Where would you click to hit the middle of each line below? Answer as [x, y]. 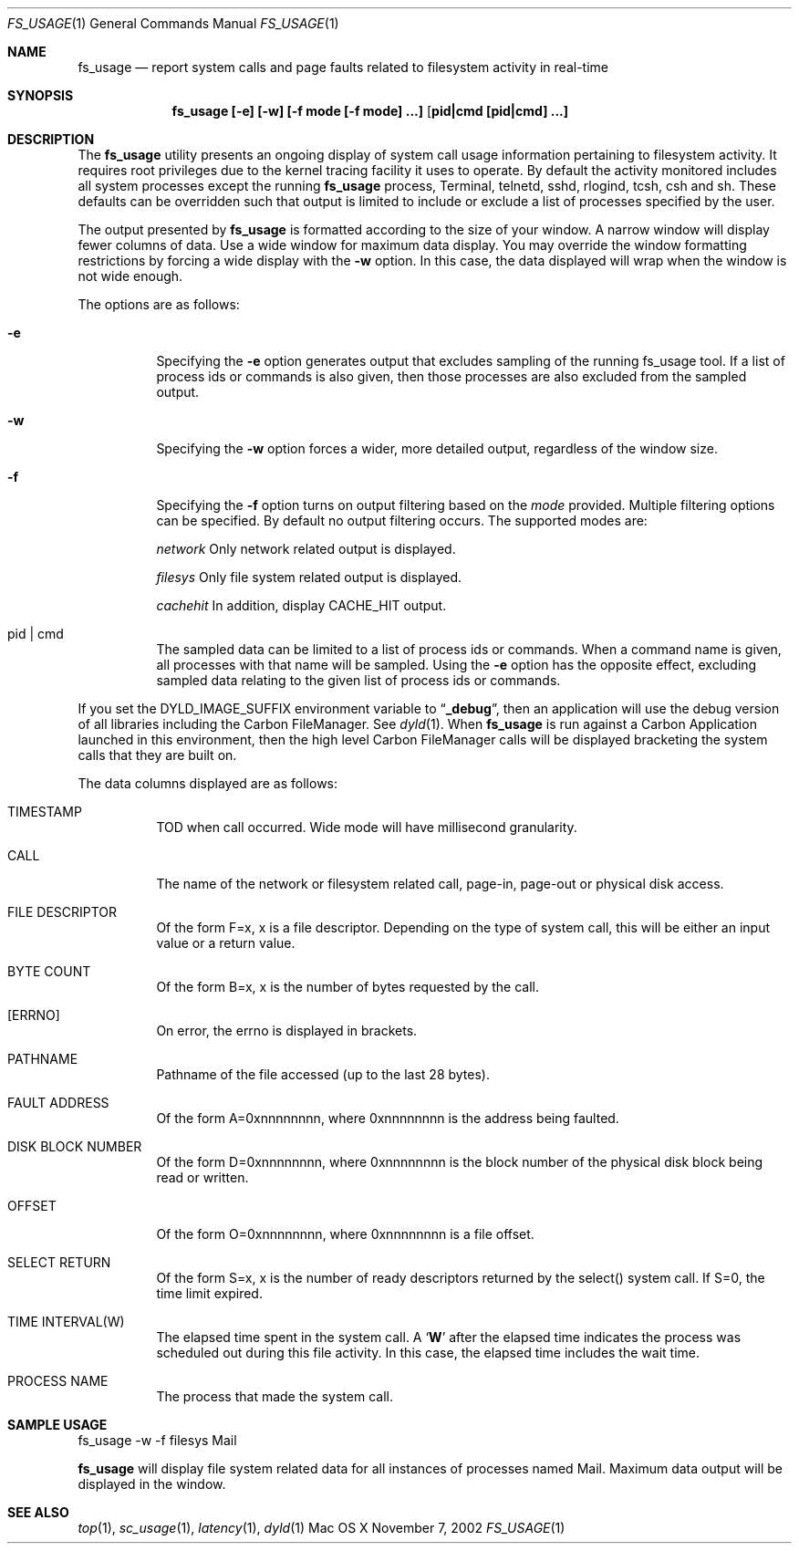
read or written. [202, 1177]
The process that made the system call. [275, 1396]
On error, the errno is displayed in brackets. [287, 1031]
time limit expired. [209, 1293]
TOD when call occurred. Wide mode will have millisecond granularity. [367, 827]
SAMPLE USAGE [57, 1425]
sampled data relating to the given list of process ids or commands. [358, 680]
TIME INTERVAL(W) [66, 1322]
